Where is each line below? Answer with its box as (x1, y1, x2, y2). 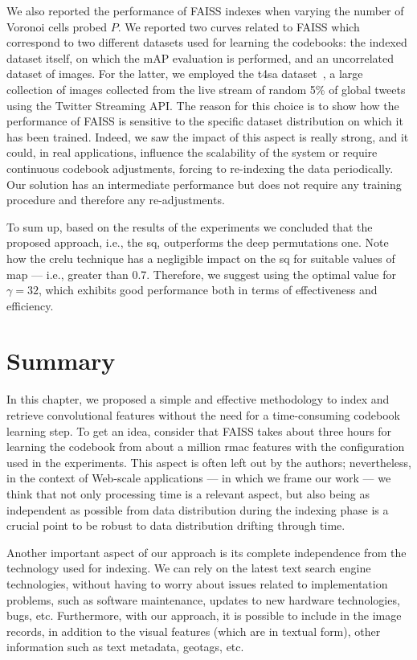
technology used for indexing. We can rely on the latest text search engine (6, 560, 371, 576)
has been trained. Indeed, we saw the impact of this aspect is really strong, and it (6, 128, 409, 145)
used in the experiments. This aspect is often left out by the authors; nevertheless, (6, 453, 411, 470)
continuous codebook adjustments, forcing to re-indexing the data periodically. (6, 159, 394, 176)
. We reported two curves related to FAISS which (117, 18, 360, 35)
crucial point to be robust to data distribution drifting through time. (6, 517, 345, 534)
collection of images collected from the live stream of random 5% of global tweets (6, 80, 406, 97)
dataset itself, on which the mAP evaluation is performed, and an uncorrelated (6, 49, 395, 66)
